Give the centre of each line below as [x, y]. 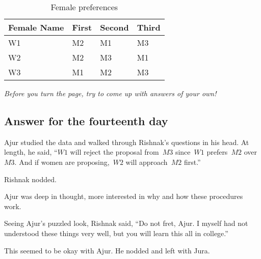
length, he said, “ [31, 152]
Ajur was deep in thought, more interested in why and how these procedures [124, 196]
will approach [147, 162]
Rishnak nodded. [30, 179]
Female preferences [84, 7]
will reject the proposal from [114, 152]
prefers [217, 152]
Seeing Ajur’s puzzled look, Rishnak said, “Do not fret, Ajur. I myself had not [126, 223]
